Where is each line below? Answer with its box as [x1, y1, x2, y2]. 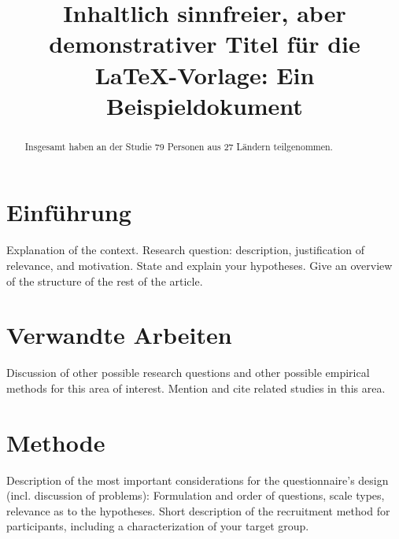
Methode [6, 426, 105, 458]
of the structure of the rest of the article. [6, 272, 203, 289]
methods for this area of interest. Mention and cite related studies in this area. [6, 379, 386, 396]
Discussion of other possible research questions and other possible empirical [6, 364, 370, 381]
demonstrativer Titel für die [49, 28, 360, 60]
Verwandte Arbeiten [6, 319, 232, 351]
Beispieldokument [106, 89, 303, 121]
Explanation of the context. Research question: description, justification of [6, 242, 365, 258]
